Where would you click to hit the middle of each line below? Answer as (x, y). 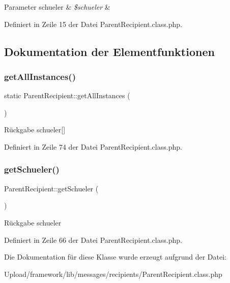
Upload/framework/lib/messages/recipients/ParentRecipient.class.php (113, 274)
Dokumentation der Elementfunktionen (109, 51)
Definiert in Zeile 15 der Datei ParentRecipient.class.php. (93, 24)
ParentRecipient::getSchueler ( (51, 188)
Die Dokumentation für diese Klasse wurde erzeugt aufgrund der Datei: (115, 257)
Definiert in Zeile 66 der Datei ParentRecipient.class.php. (93, 239)
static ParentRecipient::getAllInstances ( (67, 95)
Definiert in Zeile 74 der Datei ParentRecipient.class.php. (93, 146)
